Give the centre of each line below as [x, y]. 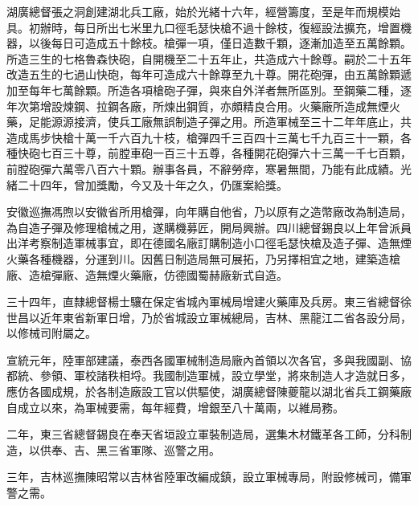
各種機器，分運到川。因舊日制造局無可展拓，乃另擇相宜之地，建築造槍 [214, 258]
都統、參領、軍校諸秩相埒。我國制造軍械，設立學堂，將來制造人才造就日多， [209, 375]
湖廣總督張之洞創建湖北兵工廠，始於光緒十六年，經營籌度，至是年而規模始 [203, 11]
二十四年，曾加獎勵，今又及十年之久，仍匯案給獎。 [152, 184]
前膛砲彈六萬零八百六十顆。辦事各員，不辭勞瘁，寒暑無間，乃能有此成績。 [203, 168]
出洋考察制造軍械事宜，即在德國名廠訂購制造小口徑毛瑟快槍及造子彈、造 [198, 243]
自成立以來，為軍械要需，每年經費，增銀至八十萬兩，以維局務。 [175, 407]
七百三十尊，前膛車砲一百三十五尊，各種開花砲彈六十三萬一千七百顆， [225, 153]
